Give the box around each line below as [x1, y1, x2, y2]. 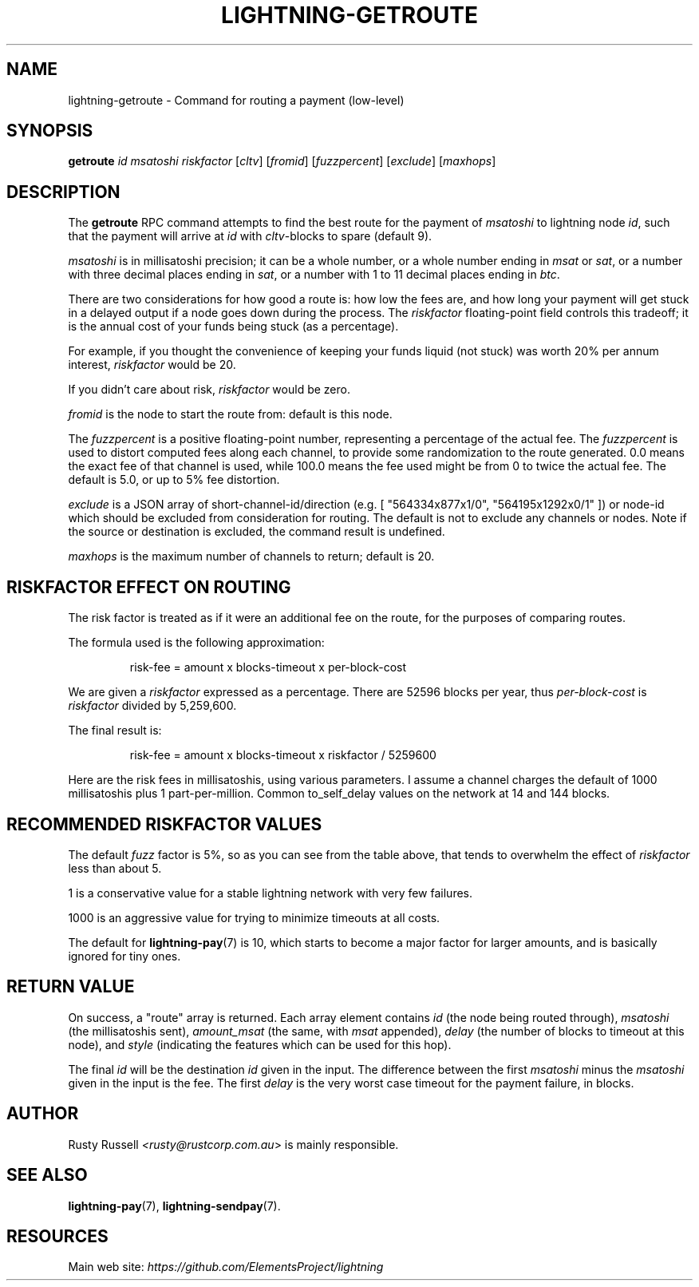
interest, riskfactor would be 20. [68, 358, 236, 372]
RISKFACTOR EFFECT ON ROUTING [6, 576, 291, 597]
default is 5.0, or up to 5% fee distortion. [68, 473, 280, 487]
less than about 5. [68, 861, 162, 875]
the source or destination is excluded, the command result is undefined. [68, 525, 445, 539]
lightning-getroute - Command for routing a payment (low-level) [68, 93, 405, 107]
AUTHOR [6, 1103, 79, 1124]
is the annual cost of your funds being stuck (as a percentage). [68, 319, 399, 334]
